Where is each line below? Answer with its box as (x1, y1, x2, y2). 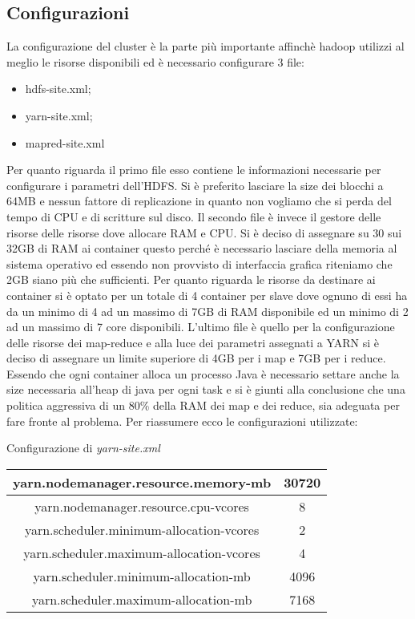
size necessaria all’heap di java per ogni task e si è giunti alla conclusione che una (6, 381, 405, 398)
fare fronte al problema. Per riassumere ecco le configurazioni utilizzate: (6, 412, 358, 429)
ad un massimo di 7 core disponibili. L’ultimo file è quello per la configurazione (6, 318, 395, 335)
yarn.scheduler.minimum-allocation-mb (33, 566, 251, 585)
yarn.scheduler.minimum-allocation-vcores (24, 520, 260, 539)
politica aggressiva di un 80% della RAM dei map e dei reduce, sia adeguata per (6, 397, 400, 414)
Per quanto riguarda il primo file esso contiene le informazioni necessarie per (6, 161, 381, 178)
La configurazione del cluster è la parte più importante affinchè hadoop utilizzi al (6, 38, 405, 55)
